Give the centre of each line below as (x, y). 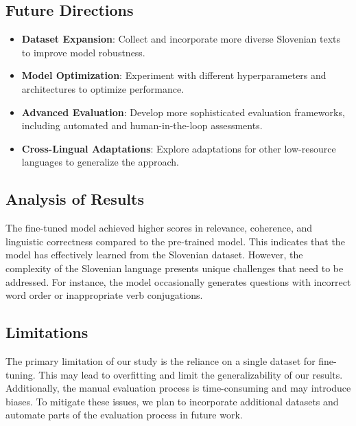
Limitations (47, 332)
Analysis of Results (75, 199)
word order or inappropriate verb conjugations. (104, 295)
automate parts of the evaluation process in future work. (124, 415)
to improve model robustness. (83, 52)
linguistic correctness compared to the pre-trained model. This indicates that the (175, 241)
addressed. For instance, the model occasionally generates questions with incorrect (178, 281)
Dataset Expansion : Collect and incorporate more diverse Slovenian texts (181, 39)
